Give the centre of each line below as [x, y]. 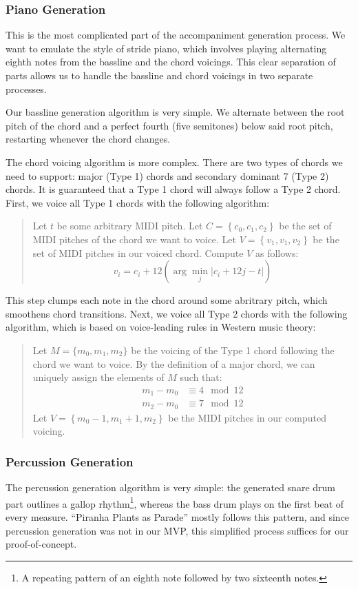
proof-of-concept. [41, 544]
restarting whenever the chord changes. [88, 139]
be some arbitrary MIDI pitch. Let [130, 226]
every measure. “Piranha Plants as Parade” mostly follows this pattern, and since [178, 516]
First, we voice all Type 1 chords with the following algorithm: [138, 202]
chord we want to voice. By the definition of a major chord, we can [174, 363]
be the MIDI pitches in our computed [248, 417]
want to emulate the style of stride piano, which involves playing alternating [166, 48]
